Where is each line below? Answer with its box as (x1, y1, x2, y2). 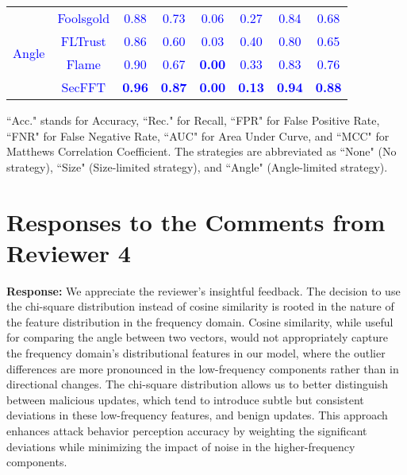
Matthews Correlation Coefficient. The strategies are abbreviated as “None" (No (6, 143, 397, 160)
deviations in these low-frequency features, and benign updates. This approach (6, 407, 388, 423)
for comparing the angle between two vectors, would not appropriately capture (6, 329, 388, 346)
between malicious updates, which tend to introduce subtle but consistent (6, 391, 364, 407)
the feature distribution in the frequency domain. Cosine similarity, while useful (6, 313, 394, 330)
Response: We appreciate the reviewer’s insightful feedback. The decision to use (6, 282, 401, 299)
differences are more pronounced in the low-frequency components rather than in (6, 360, 399, 377)
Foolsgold (57, 9, 110, 27)
